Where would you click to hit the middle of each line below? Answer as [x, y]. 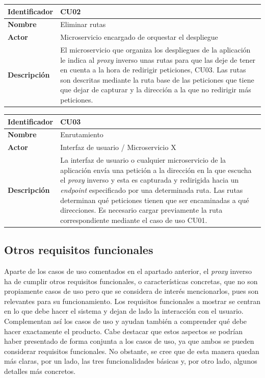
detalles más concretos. [40, 371]
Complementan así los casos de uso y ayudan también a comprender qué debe [126, 321]
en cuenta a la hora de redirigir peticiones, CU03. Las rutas [153, 70]
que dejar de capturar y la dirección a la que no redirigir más [156, 90]
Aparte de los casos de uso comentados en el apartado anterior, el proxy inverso [128, 271]
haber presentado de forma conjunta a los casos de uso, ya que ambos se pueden [129, 341]
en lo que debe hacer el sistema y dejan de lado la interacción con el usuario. [124, 311]
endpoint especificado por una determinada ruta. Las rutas [152, 190]
